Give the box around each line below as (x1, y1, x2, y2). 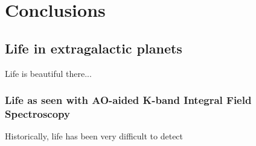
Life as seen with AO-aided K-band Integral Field (5, 93, 252, 108)
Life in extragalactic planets (5, 38, 182, 57)
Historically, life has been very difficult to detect (5, 130, 184, 142)
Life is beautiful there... (5, 67, 92, 79)
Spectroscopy (5, 106, 70, 121)
